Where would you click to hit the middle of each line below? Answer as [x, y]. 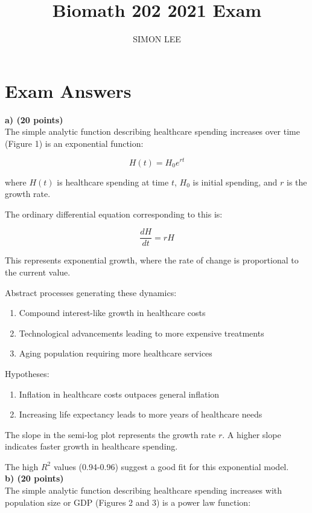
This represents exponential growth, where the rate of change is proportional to [152, 260]
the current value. [38, 272]
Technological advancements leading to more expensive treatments [142, 333]
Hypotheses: [27, 373]
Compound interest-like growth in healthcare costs [112, 313]
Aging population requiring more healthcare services [116, 353]
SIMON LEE [157, 39]
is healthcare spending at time [113, 182]
